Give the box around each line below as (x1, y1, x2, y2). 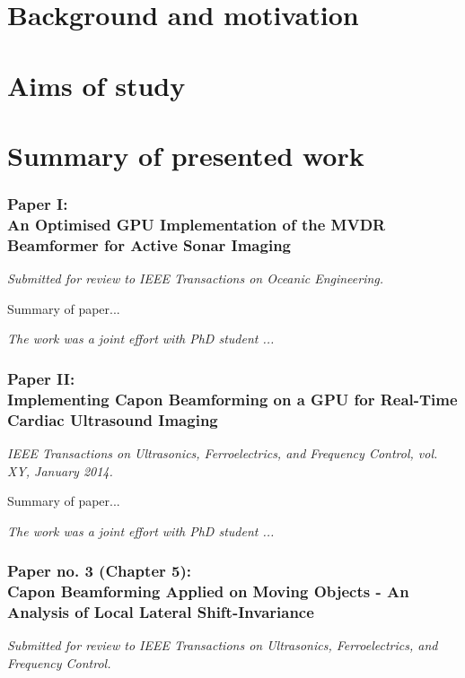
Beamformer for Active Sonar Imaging (7, 233, 291, 256)
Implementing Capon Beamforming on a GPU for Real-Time (7, 387, 458, 410)
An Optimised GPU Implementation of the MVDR (7, 213, 386, 235)
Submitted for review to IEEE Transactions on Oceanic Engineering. (7, 269, 384, 288)
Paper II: (7, 367, 75, 389)
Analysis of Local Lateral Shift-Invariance (7, 601, 314, 623)
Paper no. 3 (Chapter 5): (7, 560, 191, 582)
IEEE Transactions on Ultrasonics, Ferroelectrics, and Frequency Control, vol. (7, 444, 438, 463)
